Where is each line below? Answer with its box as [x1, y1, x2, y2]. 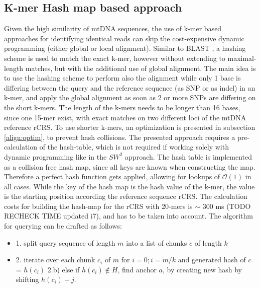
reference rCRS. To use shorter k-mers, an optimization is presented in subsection [4, 122, 255, 132]
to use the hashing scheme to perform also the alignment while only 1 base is [4, 73, 241, 83]
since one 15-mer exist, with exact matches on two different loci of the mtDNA [4, 112, 246, 122]
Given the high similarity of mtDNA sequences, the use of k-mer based [4, 23, 222, 34]
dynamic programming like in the [4, 151, 107, 162]
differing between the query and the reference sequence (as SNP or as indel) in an [4, 82, 255, 93]
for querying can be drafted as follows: [4, 221, 122, 231]
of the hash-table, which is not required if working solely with [39, 141, 229, 152]
